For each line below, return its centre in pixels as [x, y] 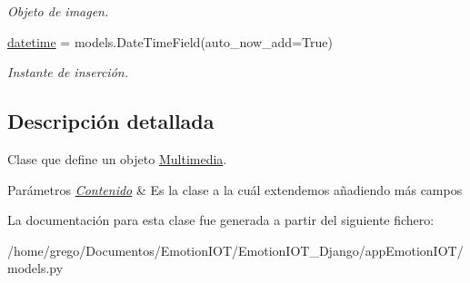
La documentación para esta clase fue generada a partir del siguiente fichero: [221, 220]
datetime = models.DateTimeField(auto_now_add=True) [170, 41]
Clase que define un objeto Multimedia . [117, 158]
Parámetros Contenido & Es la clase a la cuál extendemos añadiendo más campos [235, 189]
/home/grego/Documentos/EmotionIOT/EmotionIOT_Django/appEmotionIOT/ [235, 250]
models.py [35, 268]
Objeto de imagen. [58, 11]
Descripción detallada [111, 121]
